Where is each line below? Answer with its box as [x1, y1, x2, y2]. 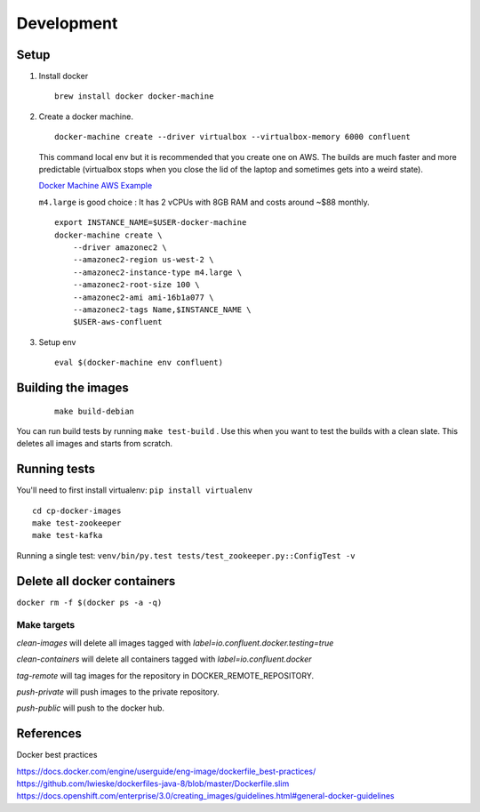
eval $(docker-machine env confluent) [54, 358, 224, 368]
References [16, 726, 82, 742]
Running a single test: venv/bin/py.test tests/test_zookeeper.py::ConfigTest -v [16, 550, 356, 560]
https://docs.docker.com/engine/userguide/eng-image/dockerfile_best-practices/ [16, 766, 316, 776]
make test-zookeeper [32, 518, 122, 528]
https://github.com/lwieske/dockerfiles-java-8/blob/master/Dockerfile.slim [16, 778, 290, 789]
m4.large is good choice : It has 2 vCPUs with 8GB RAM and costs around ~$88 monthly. [38, 197, 371, 207]
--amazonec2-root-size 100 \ [72, 280, 200, 290]
